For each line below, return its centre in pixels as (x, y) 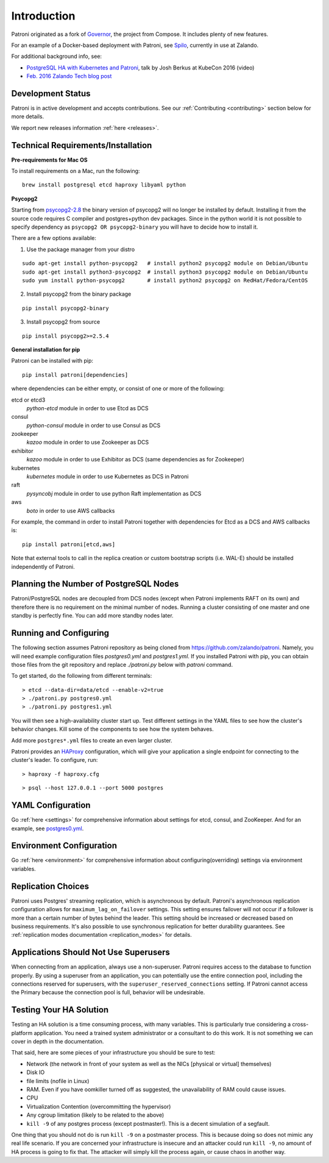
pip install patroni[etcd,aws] (69, 544)
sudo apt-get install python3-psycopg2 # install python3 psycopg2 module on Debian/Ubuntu (165, 272)
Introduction (43, 16)
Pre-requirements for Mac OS (49, 160)
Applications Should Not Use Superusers (90, 952)
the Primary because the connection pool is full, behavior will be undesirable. (108, 992)
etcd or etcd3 (28, 400)
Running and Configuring (60, 633)
